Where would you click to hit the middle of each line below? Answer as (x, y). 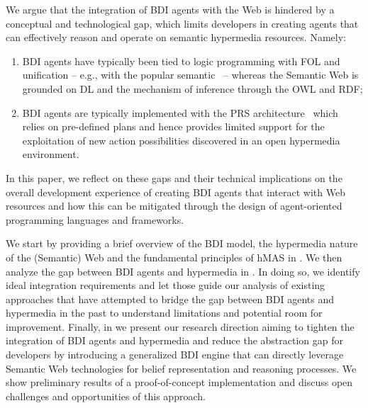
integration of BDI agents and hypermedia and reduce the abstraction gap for (175, 340)
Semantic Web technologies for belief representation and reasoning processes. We (181, 368)
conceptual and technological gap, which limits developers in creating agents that (182, 23)
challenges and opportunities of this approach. (106, 396)
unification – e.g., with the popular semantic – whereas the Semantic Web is (190, 75)
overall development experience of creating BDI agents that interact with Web (175, 192)
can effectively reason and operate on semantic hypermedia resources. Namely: (176, 37)
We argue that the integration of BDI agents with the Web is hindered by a (170, 9)
